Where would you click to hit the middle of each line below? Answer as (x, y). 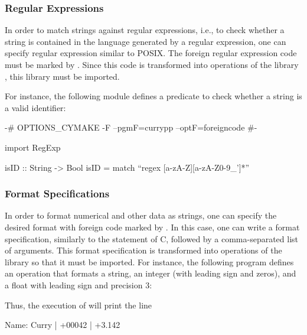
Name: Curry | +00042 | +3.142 (63, 325)
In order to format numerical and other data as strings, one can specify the (141, 215)
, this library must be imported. (62, 76)
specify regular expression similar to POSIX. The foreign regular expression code (151, 53)
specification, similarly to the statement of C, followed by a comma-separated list (152, 238)
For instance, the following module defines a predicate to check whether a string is (153, 96)
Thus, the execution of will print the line (79, 305)
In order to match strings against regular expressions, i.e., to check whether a (145, 30)
